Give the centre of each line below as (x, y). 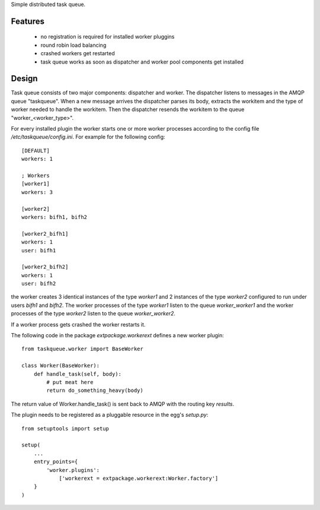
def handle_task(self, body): (77, 374)
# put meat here (70, 382)
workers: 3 (37, 192)
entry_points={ (56, 462)
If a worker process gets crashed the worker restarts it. (78, 324)
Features (28, 21)
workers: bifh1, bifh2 (55, 217)
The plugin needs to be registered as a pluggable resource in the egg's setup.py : (110, 415)
